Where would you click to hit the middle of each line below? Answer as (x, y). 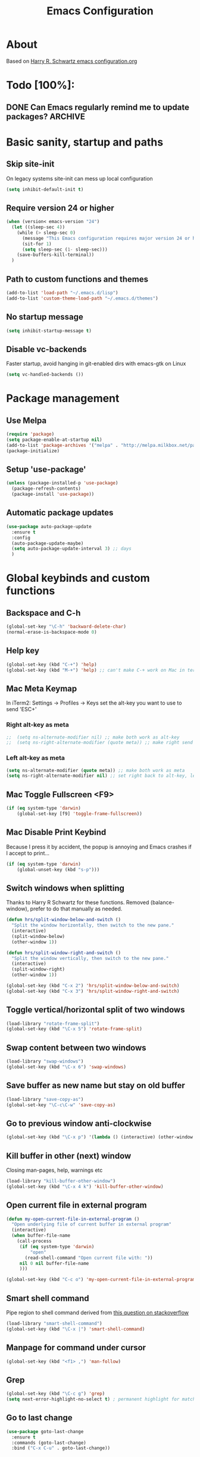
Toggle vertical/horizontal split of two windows (96, 1010)
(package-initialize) (33, 451)
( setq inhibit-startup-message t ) (49, 331)
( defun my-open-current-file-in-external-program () (73, 1219)
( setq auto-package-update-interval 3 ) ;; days (72, 549)
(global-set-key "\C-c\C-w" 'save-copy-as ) (61, 1105)
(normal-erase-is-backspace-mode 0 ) (51, 632)
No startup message (45, 317)
